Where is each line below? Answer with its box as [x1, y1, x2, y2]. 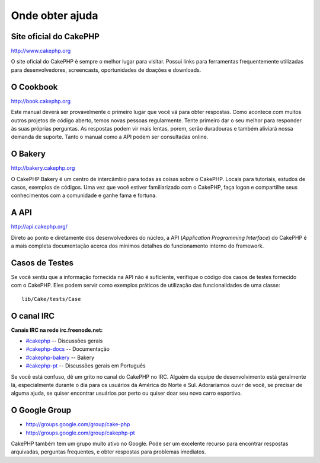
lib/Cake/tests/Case [21, 296, 81, 302]
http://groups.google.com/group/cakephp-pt [25, 429, 136, 436]
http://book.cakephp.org [11, 97, 71, 104]
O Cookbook [11, 82, 58, 92]
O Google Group [11, 405, 72, 416]
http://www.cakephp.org [11, 47, 71, 55]
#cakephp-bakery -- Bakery [25, 354, 95, 361]
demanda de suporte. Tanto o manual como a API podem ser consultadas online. [11, 134, 209, 141]
